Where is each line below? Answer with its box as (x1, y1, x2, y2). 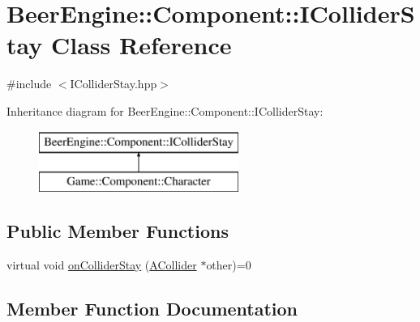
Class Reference (50, 28, 232, 61)
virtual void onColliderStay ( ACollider (6, 256, 197, 273)
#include (6, 75, 52, 92)
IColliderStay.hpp (70, 75, 157, 92)
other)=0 (206, 256, 251, 273)
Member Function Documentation (6, 295, 298, 320)
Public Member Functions (6, 218, 229, 244)
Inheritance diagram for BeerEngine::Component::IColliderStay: (6, 102, 324, 119)
